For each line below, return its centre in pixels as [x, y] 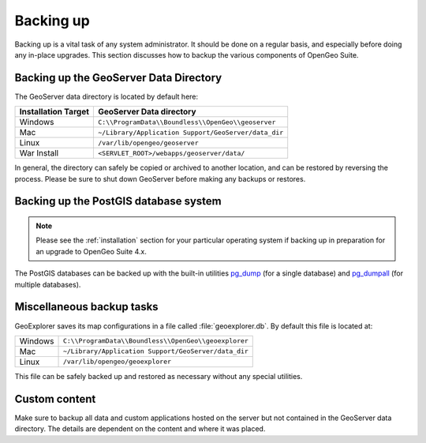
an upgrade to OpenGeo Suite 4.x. [92, 251]
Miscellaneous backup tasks [86, 307]
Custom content [55, 399]
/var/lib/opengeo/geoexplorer [117, 362]
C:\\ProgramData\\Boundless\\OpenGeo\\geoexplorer [155, 341]
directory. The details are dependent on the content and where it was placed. [140, 429]
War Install [39, 153]
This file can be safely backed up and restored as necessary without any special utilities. [159, 376]
